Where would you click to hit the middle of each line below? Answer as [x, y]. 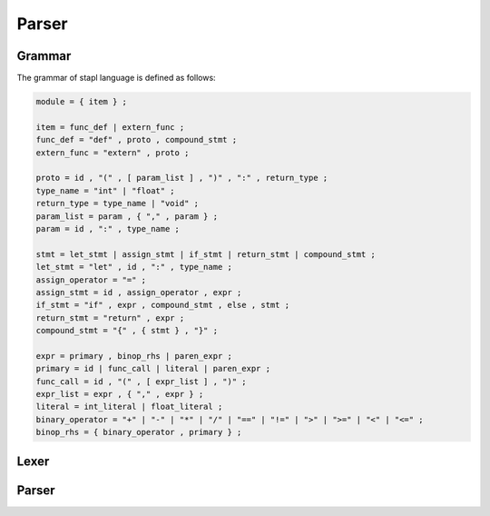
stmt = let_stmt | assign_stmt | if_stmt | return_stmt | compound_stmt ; [206, 254]
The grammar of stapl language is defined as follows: [117, 78]
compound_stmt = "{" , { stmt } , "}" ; [127, 331]
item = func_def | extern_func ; [110, 127]
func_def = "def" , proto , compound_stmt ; [137, 140]
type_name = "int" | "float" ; [106, 190]
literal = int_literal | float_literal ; [129, 407]
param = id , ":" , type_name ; [108, 228]
